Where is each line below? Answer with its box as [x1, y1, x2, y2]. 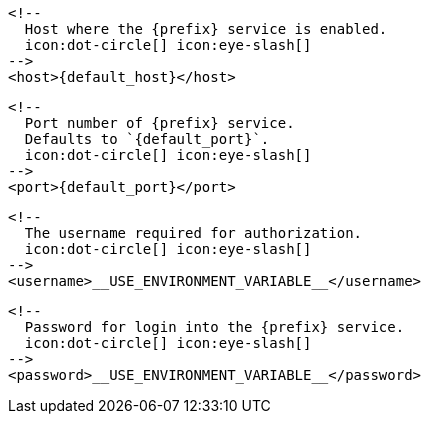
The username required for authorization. [24, 225, 363, 241]
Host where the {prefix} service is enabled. [24, 21, 388, 37]
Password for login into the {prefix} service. [24, 319, 405, 335]
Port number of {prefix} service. [24, 115, 295, 131]
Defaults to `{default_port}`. [24, 131, 270, 147]
